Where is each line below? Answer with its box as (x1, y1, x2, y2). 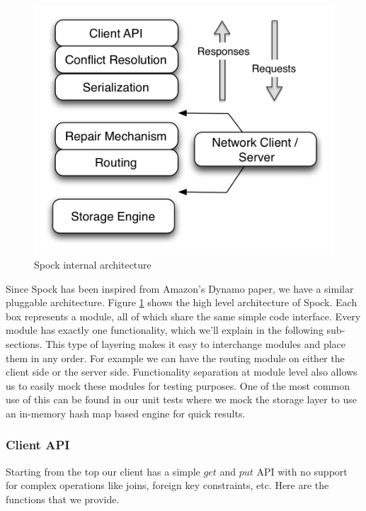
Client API (6, 436, 70, 454)
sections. (6, 336, 42, 351)
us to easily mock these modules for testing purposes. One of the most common (6, 378, 350, 393)
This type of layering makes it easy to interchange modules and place (45, 336, 345, 351)
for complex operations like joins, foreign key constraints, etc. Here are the (6, 478, 329, 493)
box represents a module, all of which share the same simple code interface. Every (6, 308, 361, 323)
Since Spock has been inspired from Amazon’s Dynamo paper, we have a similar (6, 281, 354, 296)
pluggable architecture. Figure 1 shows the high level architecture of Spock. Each (6, 295, 358, 310)
